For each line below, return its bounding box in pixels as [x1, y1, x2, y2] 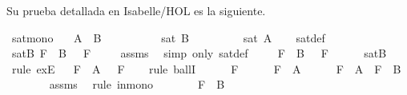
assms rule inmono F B [49, 76, 225, 93]
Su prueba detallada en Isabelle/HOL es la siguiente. [6, 2, 266, 18]
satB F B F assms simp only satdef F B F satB [11, 45, 387, 61]
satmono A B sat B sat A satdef [11, 29, 325, 46]
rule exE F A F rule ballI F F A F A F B [11, 60, 401, 77]
